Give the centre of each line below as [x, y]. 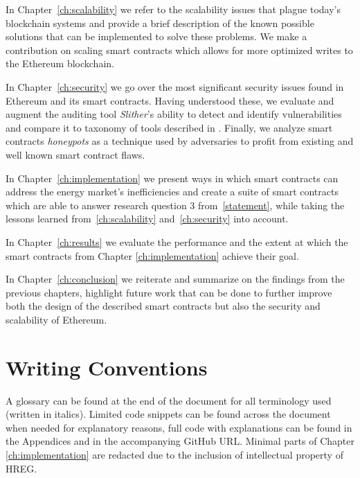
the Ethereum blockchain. [60, 63]
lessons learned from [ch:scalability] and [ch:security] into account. [147, 219]
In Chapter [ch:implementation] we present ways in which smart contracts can [172, 178]
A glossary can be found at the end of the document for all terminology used [169, 400]
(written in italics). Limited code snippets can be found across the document [168, 414]
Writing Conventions [107, 367]
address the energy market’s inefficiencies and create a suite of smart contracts [172, 192]
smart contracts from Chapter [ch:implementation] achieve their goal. [152, 255]
